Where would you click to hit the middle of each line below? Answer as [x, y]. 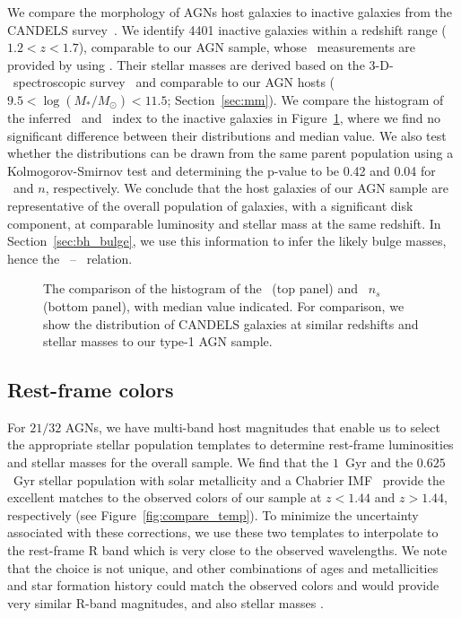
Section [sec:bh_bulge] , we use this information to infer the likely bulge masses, [227, 241]
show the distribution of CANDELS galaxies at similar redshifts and [231, 323]
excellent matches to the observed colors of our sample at [165, 497]
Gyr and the [379, 462]
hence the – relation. [70, 258]
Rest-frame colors [91, 390]
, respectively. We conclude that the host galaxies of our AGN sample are [247, 188]
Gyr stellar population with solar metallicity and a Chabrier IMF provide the [229, 479]
